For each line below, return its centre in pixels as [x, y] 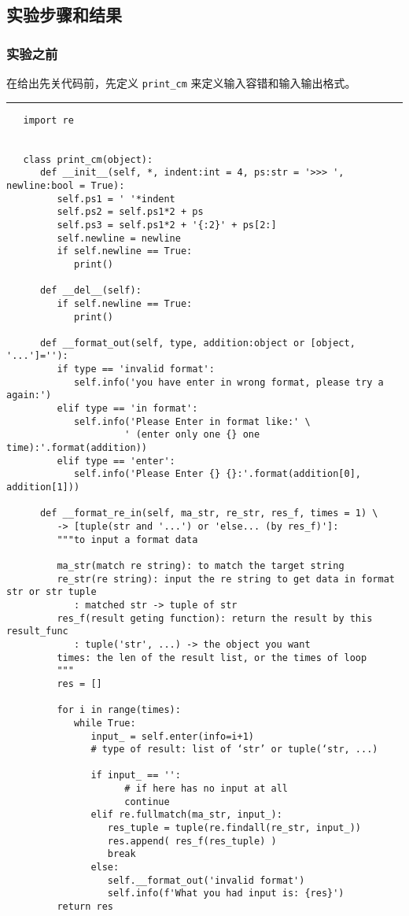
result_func [37, 632]
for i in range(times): [119, 710]
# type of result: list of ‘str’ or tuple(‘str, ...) [234, 750]
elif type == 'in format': [127, 409]
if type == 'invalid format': [136, 369]
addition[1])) [43, 488]
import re [48, 120]
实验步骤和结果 [64, 15]
